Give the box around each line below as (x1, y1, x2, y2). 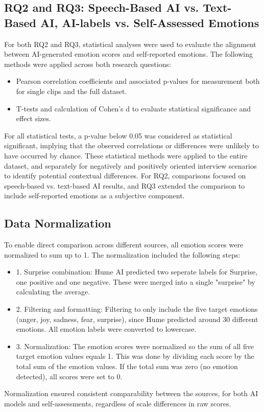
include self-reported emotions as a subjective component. (4, 190, 185, 201)
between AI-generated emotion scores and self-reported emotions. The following (4, 49, 253, 59)
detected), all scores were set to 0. (16, 371, 123, 381)
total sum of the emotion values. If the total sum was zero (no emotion (16, 361, 238, 372)
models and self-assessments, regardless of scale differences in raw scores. (4, 398, 231, 408)
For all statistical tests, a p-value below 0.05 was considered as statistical (4, 130, 232, 141)
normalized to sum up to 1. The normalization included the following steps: (4, 249, 241, 260)
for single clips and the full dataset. (16, 85, 127, 96)
